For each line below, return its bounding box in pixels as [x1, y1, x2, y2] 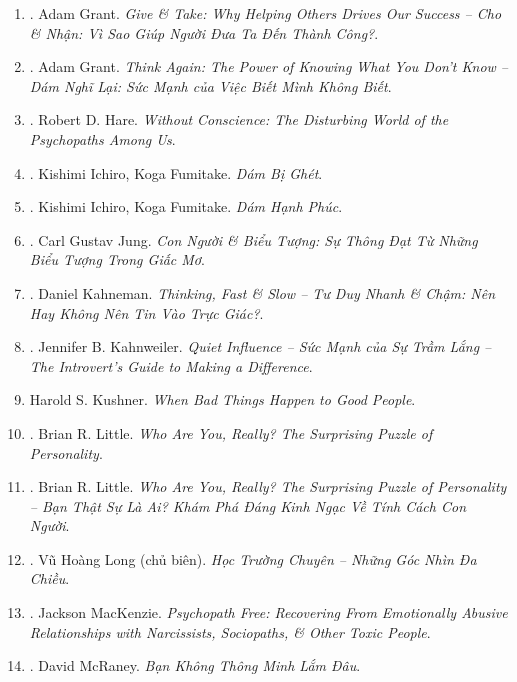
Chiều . [29, 568, 70, 589]
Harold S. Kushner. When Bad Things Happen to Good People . [29, 389, 416, 410]
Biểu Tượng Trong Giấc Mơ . [29, 249, 205, 270]
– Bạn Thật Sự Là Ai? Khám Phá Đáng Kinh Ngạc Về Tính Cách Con [29, 495, 466, 516]
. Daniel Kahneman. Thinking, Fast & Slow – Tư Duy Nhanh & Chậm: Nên [29, 282, 496, 303]
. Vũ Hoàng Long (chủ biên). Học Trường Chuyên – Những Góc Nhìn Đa [29, 548, 477, 569]
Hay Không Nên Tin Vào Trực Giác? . [29, 302, 264, 323]
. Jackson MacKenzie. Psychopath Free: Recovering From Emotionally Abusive [29, 602, 508, 623]
